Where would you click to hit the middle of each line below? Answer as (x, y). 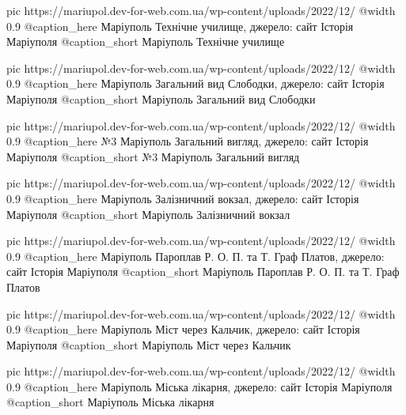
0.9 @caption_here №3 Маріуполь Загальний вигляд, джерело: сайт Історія (188, 141)
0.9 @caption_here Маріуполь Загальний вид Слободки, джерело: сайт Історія (195, 83)
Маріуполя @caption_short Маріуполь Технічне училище (146, 41)
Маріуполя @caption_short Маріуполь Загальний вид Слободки (161, 98)
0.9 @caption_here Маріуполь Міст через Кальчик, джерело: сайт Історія (183, 329)
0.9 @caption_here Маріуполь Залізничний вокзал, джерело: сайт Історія (183, 198)
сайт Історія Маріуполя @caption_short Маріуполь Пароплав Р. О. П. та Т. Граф (203, 272)
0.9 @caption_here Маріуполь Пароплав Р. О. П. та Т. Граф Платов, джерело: (195, 256)
